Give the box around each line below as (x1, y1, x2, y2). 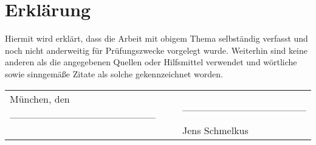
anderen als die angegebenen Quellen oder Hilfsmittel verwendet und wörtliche (5, 56, 297, 68)
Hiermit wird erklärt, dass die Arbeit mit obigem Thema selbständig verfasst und (5, 32, 308, 45)
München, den (10, 91, 70, 106)
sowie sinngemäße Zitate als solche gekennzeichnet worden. (5, 67, 223, 80)
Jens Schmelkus (182, 123, 249, 137)
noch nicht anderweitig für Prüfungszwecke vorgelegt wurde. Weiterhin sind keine (5, 43, 307, 56)
